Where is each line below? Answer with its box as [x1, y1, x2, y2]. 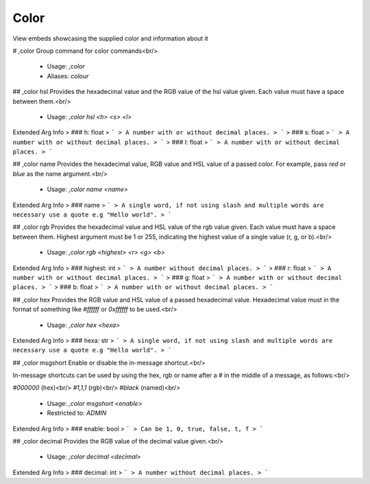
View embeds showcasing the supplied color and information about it [12, 34, 208, 43]
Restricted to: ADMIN [47, 409, 107, 418]
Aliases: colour [47, 72, 89, 80]
